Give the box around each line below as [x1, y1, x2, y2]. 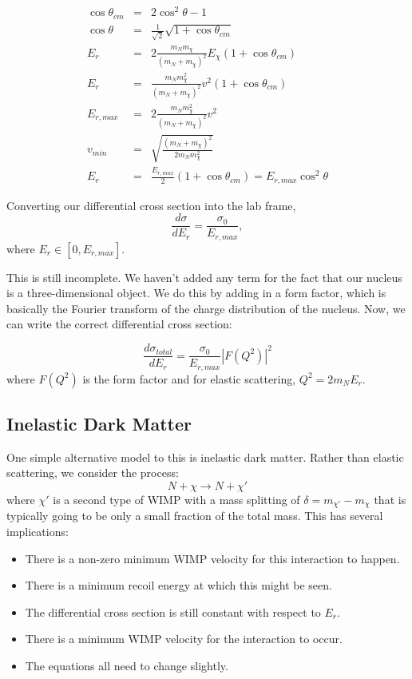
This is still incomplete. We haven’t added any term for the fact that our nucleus [6, 268, 402, 285]
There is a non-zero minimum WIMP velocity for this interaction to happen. [25, 550, 400, 566]
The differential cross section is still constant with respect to [25, 603, 321, 620]
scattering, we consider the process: [6, 464, 179, 481]
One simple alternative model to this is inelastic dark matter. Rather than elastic [6, 448, 404, 465]
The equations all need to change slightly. [25, 657, 228, 673]
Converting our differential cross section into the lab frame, [6, 197, 296, 213]
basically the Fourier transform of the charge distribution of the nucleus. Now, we [6, 300, 406, 316]
